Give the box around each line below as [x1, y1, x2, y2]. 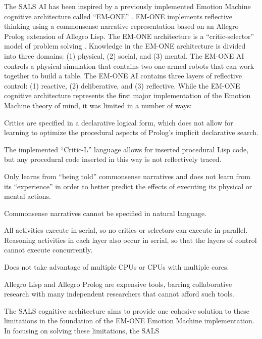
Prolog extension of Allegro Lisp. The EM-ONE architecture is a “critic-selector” [4, 30, 254, 41]
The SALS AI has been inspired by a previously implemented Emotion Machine [4, 1, 251, 11]
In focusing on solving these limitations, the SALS [4, 325, 160, 336]
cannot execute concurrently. [4, 244, 93, 255]
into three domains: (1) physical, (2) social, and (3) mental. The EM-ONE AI [4, 50, 244, 61]
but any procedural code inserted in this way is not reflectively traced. [4, 154, 222, 164]
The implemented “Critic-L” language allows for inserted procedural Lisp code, [4, 144, 249, 154]
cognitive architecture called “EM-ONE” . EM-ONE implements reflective [4, 11, 233, 21]
